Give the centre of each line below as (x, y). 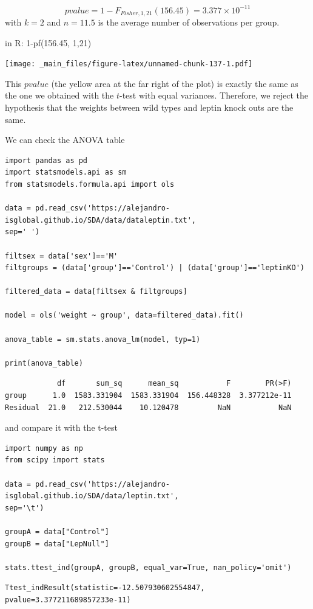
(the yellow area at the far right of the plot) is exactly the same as (175, 83)
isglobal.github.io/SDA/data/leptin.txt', (92, 496)
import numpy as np (44, 448)
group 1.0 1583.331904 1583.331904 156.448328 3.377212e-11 (148, 396)
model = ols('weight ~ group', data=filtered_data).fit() (124, 315)
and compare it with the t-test (61, 427)
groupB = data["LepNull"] (57, 544)
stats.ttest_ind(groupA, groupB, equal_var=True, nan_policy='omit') (148, 567)
